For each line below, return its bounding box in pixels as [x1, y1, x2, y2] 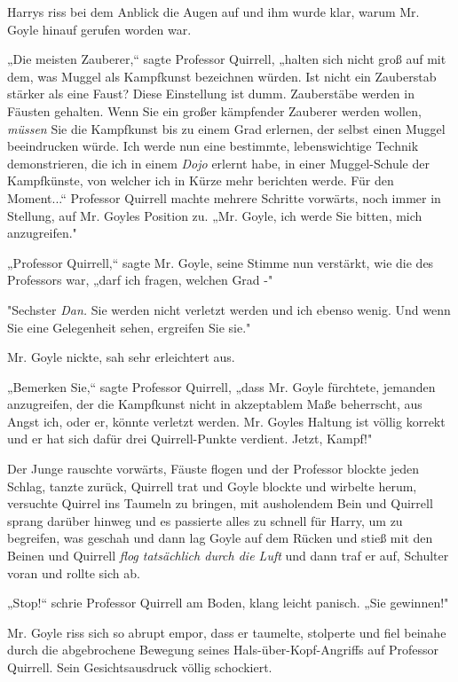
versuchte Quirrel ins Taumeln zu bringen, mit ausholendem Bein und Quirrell [7, 494, 433, 513]
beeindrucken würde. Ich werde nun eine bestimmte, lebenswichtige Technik [7, 137, 419, 155]
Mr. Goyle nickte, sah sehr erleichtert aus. [7, 348, 235, 366]
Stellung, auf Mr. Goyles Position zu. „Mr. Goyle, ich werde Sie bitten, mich [7, 206, 422, 224]
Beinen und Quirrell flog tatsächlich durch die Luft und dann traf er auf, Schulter [7, 546, 449, 565]
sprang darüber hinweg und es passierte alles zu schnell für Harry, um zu [7, 511, 403, 529]
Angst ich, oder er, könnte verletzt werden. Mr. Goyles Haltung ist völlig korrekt [7, 412, 446, 430]
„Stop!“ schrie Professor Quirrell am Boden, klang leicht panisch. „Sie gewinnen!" [7, 593, 449, 612]
